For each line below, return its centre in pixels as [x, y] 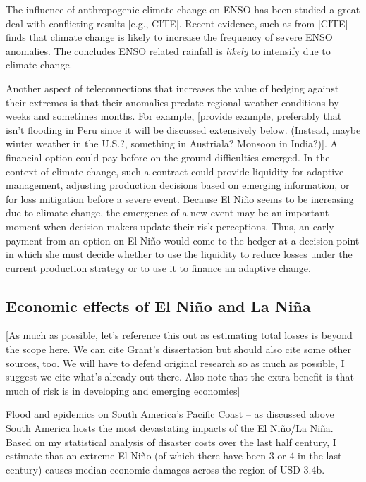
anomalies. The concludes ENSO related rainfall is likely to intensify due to [168, 50]
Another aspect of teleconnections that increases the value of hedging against [172, 88]
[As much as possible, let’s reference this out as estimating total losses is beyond [179, 335]
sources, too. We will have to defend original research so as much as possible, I [175, 363]
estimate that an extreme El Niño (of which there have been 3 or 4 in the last [174, 456]
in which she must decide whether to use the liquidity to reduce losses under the [179, 254]
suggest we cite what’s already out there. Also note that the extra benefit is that [180, 377]
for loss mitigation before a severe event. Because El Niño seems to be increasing [180, 198]
